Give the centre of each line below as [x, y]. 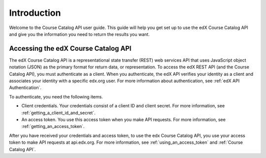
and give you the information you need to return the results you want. [79, 34]
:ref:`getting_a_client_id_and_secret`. [58, 113]
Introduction [35, 13]
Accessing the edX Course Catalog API [70, 48]
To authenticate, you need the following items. [56, 96]
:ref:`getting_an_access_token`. [53, 126]
